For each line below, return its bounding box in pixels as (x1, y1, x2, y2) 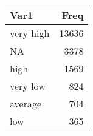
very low (10, 79, 46, 93)
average (10, 97, 42, 110)
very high (10, 26, 50, 40)
